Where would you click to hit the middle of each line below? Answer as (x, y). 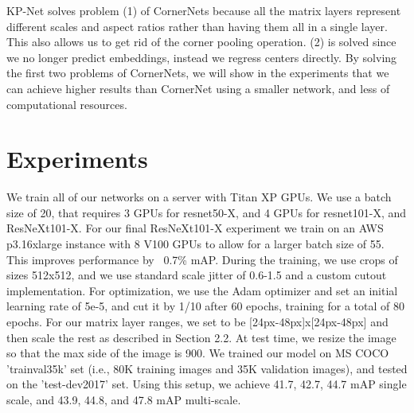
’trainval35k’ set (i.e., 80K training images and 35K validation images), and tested (207, 368)
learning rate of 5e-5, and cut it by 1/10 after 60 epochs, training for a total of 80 (206, 306)
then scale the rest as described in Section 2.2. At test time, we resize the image (201, 337)
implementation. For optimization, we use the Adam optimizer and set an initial (202, 290)
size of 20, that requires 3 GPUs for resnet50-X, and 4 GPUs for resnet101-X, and (207, 212)
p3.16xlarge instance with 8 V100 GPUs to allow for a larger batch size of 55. (195, 244)
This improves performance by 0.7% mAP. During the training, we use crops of (202, 259)
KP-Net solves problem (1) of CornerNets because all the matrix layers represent (204, 10)
